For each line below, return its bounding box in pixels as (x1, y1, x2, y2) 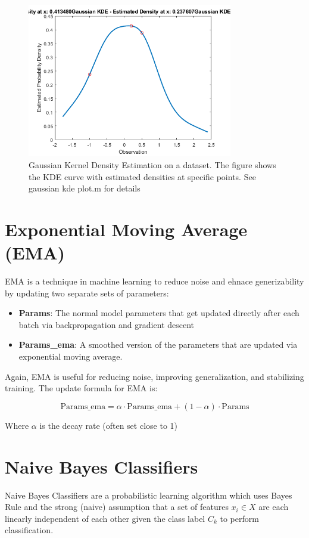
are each (258, 500, 289, 513)
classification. (5, 524, 54, 536)
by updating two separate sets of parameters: (5, 286, 169, 299)
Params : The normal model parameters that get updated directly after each (18, 307, 299, 319)
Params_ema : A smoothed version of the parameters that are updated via (18, 338, 298, 351)
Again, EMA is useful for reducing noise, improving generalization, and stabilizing (5, 370, 304, 382)
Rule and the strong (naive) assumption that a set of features (5, 500, 229, 513)
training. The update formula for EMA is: (5, 382, 158, 394)
